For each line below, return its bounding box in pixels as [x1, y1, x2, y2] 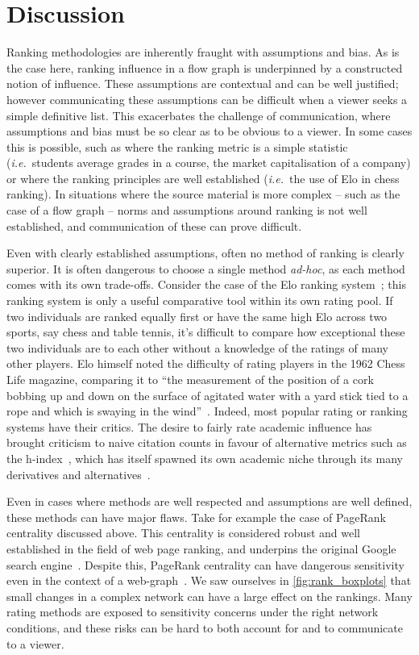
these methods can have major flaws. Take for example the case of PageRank [6, 508, 386, 525]
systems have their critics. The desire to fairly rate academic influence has [6, 418, 372, 435]
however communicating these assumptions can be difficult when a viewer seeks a [6, 90, 408, 107]
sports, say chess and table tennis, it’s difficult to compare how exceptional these [6, 323, 405, 340]
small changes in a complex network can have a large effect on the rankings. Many [6, 587, 413, 604]
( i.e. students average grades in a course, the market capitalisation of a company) [6, 154, 411, 171]
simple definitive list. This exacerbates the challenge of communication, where [6, 106, 391, 123]
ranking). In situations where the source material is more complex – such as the [6, 186, 400, 202]
